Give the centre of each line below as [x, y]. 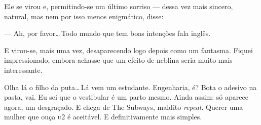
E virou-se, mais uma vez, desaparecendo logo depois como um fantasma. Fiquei [128, 50]
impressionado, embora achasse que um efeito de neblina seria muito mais [118, 60]
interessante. [23, 70]
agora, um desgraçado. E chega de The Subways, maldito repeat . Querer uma [124, 107]
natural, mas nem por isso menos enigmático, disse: [84, 16]
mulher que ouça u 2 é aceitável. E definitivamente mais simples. [103, 117]
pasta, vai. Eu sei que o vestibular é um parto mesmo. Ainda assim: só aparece [126, 97]
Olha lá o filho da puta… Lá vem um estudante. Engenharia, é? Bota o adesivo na [130, 87]
